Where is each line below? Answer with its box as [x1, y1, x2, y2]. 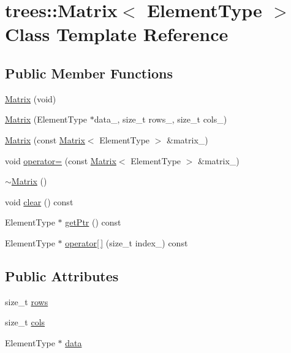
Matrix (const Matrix [5, 133, 85, 146]
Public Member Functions [5, 63, 173, 82]
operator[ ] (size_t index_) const [65, 236, 188, 249]
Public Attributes [5, 266, 119, 285]
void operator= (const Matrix [5, 154, 116, 167]
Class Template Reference [5, 21, 229, 47]
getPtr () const [65, 216, 121, 229]
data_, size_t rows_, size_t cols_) [94, 113, 227, 126]
